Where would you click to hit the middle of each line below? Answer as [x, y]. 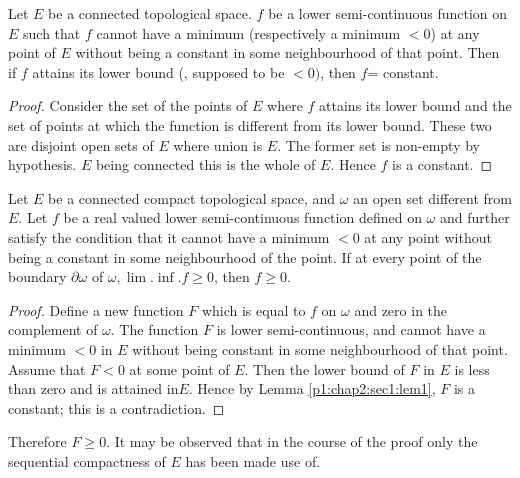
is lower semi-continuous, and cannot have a [351, 329]
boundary [37, 276]
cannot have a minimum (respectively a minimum [248, 32]
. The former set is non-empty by [379, 144]
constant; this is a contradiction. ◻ [116, 407]
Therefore [37, 441]
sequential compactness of [87, 460]
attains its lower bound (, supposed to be [158, 71]
